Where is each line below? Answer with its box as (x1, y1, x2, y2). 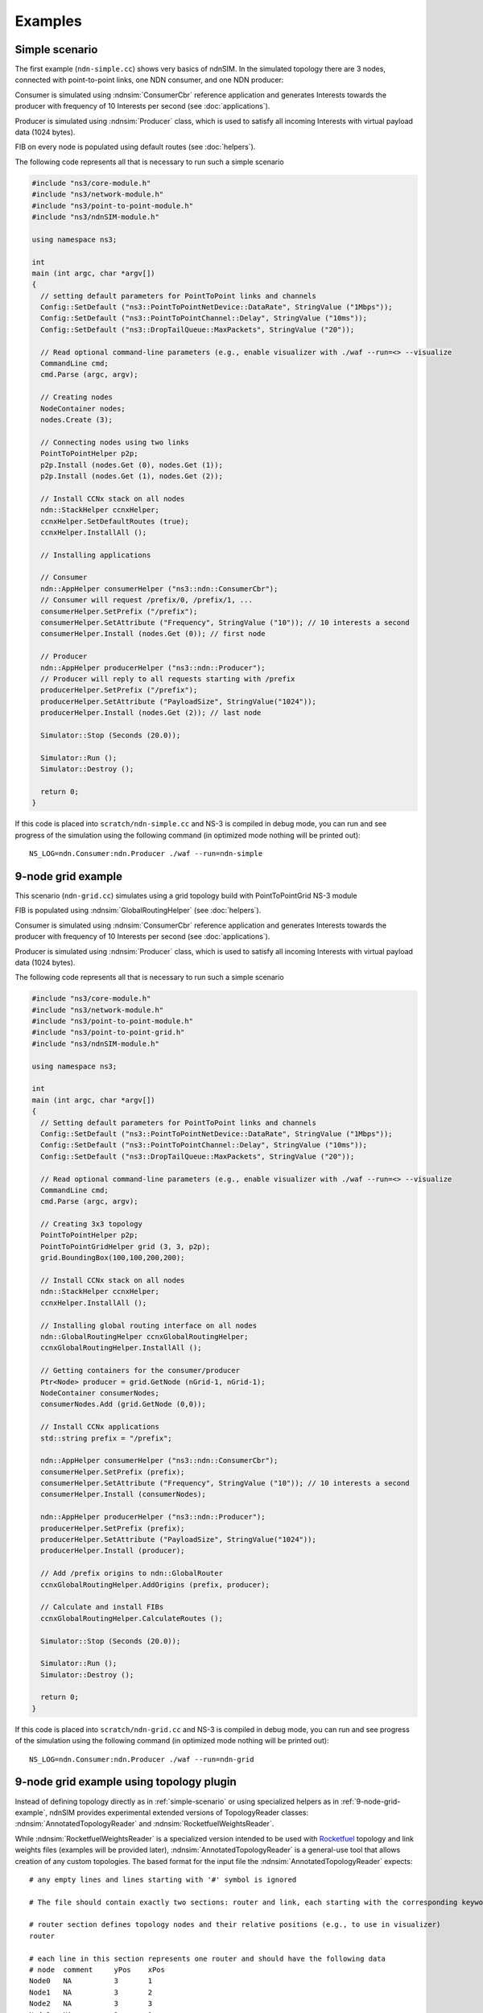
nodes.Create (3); (40, 415, 113, 424)
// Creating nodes (40, 393, 113, 402)
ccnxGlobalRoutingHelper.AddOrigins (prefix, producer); (40, 1580, 270, 1589)
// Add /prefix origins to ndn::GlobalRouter (40, 1569, 223, 1578)
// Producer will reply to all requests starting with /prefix (40, 674, 295, 684)
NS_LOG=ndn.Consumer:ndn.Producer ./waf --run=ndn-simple (29, 849, 263, 858)
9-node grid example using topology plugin (14, 1775, 237, 1789)
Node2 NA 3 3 (29, 1999, 153, 2008)
